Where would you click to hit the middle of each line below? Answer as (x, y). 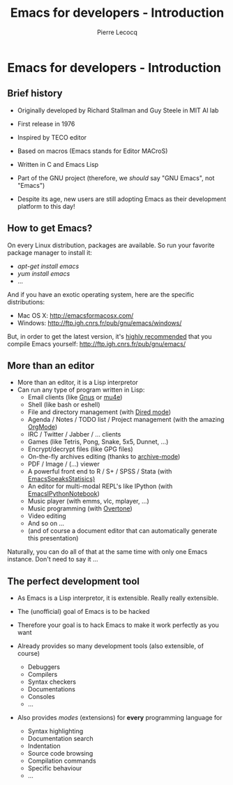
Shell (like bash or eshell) (64, 405)
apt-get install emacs (48, 266)
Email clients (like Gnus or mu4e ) (75, 397)
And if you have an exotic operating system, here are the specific (101, 294)
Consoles (42, 697)
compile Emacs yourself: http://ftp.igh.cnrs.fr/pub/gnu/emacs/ (97, 344)
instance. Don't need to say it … (53, 559)
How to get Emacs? (50, 228)
